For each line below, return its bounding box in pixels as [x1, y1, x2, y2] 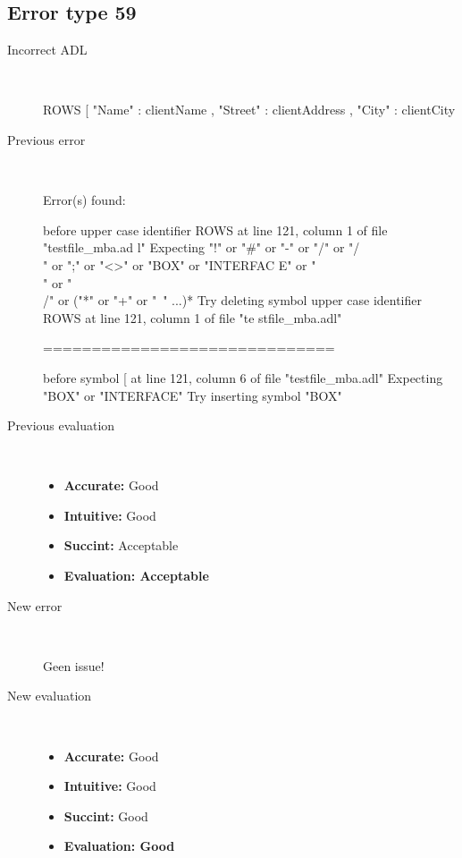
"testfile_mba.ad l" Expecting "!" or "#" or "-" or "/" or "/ [43, 238, 360, 257]
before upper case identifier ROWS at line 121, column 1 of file [43, 220, 388, 239]
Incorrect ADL [7, 40, 88, 59]
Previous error [7, 130, 86, 149]
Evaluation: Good [63, 837, 175, 855]
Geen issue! [43, 656, 105, 675]
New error [7, 596, 63, 615]
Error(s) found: [43, 191, 126, 209]
